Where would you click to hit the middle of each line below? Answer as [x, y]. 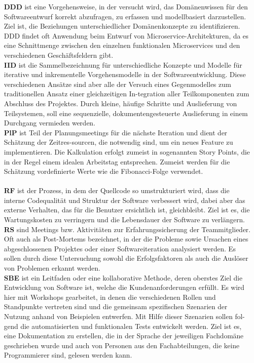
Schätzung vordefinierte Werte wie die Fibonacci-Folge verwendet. [104, 171]
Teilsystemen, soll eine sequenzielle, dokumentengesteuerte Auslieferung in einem [126, 113]
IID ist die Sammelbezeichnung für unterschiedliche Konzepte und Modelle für [123, 64]
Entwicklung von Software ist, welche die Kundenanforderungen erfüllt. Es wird [124, 287]
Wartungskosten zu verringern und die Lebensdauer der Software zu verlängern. [125, 220]
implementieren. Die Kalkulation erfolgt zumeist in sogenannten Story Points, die [127, 151]
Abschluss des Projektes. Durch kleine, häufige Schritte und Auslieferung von [121, 103]
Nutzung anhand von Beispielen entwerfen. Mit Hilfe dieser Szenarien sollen [118, 316]
